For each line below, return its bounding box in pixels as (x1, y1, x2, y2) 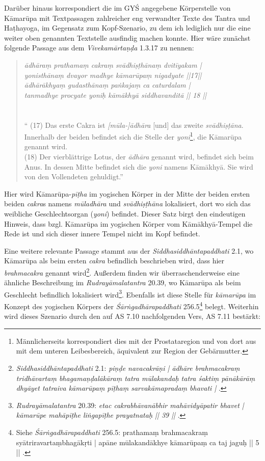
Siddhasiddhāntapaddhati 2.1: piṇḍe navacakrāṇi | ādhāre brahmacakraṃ (16, 363, 240, 373)
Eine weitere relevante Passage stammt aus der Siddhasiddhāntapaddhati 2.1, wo (4, 245, 254, 256)
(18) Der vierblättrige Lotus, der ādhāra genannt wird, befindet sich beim (24, 151, 254, 161)
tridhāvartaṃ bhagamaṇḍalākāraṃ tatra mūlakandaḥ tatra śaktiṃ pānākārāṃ (16, 372, 255, 383)
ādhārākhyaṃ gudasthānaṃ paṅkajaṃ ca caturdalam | (24, 79, 191, 90)
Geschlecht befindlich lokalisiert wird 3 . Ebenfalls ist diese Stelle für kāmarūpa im (4, 287, 256, 300)
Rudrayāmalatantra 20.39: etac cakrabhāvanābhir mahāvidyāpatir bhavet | (16, 399, 244, 410)
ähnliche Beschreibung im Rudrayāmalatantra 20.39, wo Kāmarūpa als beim (4, 277, 241, 288)
